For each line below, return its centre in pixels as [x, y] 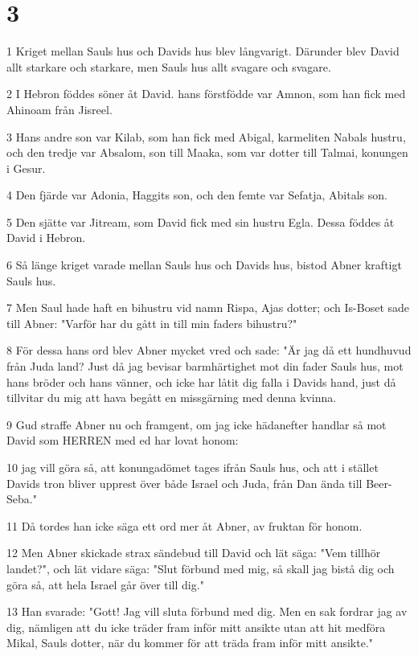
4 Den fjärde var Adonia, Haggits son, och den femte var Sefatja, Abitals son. [197, 195]
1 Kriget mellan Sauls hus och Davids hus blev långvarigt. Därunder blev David [203, 51]
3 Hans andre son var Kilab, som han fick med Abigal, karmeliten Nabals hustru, [206, 136]
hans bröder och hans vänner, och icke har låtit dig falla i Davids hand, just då [201, 381]
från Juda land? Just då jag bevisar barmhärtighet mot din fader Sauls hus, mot [205, 366]
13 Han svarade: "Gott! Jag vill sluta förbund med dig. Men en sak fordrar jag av [207, 611]
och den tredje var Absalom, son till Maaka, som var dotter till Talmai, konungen [207, 152]
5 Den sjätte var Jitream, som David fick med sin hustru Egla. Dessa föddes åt [201, 221]
